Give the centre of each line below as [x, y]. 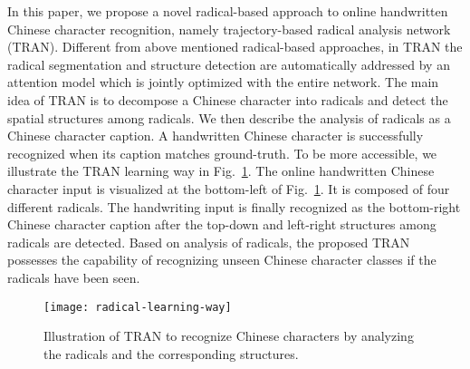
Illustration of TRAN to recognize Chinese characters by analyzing [229, 336]
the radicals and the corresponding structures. [171, 353]
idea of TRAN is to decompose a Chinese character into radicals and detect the [228, 99]
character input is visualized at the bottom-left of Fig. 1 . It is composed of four [229, 188]
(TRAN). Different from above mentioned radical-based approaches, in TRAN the [235, 47]
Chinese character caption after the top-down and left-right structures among [222, 224]
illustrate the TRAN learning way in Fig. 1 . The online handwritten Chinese [221, 171]
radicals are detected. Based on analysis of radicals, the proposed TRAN [209, 242]
